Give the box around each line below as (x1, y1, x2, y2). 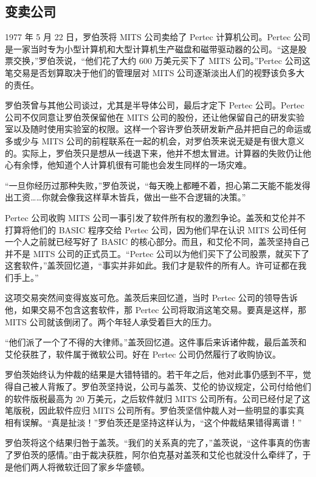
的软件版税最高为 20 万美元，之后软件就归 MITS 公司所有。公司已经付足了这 (5, 392, 311, 405)
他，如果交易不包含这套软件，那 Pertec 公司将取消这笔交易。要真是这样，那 (5, 303, 307, 316)
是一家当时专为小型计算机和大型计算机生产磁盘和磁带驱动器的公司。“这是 (5, 42, 298, 55)
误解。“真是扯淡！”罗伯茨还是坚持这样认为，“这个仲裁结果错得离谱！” (21, 415, 302, 428)
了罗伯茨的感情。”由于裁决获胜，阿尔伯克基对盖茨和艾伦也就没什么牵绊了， (5, 448, 303, 461)
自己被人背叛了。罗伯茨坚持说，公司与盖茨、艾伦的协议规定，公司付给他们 (13, 380, 311, 393)
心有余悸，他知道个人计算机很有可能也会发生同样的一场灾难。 (5, 158, 252, 171)
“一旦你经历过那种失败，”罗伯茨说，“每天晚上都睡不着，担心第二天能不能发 (5, 178, 302, 191)
